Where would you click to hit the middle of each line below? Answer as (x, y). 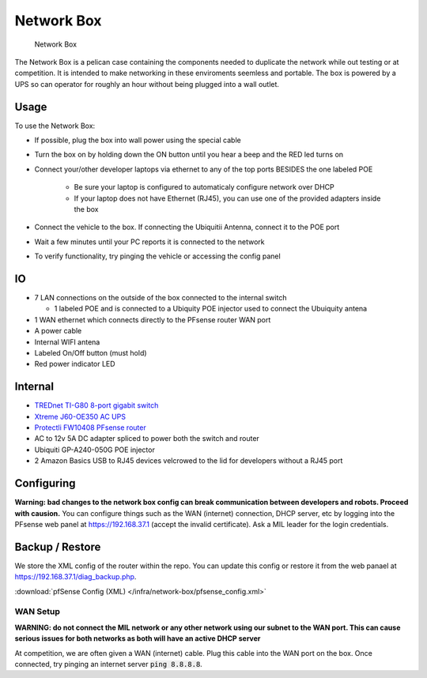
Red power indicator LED (75, 364)
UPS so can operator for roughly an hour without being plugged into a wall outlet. (147, 84)
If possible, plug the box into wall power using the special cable (138, 140)
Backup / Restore (58, 546)
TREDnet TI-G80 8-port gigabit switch (96, 405)
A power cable (58, 331)
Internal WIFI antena (67, 342)
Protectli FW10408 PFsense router (90, 428)
